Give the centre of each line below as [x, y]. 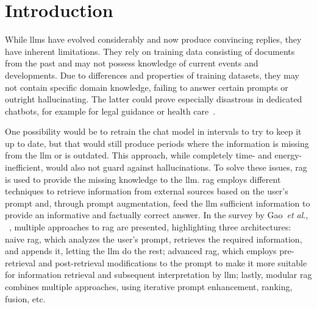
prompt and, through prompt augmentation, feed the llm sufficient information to [158, 203]
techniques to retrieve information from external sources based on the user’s [147, 191]
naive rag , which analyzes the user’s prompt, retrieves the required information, [154, 239]
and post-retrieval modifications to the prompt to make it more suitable [173, 262]
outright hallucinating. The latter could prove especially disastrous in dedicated [154, 99]
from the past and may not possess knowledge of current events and [132, 63]
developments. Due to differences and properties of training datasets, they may [152, 75]
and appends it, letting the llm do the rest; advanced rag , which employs [141, 251]
